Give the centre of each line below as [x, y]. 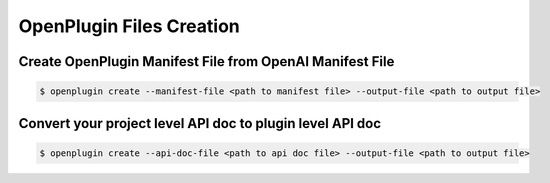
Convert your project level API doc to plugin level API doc [200, 123]
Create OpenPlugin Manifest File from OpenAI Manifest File [206, 61]
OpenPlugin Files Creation [129, 26]
